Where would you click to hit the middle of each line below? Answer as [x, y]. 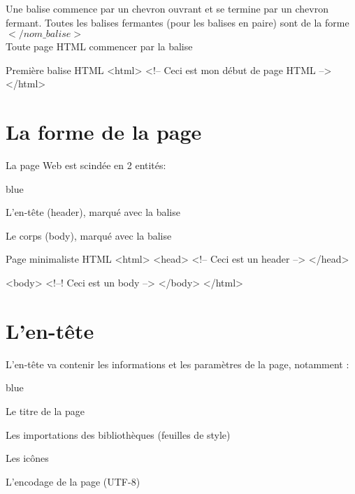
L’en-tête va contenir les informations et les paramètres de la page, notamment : [177, 364]
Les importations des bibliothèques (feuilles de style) [118, 434]
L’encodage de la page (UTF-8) [73, 481]
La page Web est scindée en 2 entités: [86, 165]
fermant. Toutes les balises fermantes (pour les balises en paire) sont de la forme [177, 22]
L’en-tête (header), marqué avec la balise [93, 212]
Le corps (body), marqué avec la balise [89, 235]
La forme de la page [104, 132]
